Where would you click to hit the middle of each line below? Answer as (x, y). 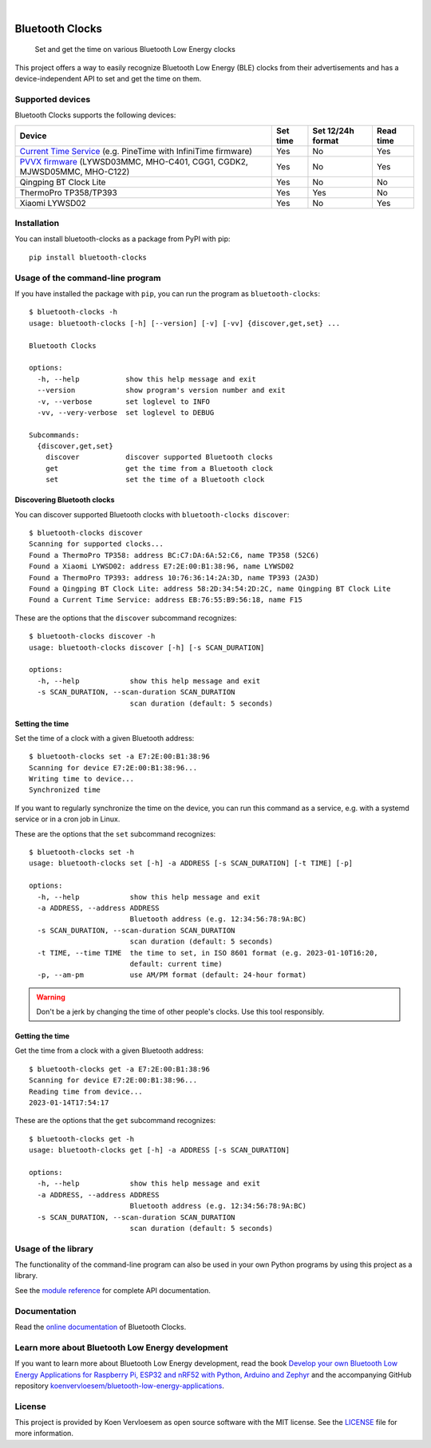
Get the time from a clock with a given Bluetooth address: (109, 1050)
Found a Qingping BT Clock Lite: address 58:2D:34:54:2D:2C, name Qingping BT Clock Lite (210, 588)
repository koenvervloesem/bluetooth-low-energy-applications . (120, 1386)
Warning (51, 997)
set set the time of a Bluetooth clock (155, 480)
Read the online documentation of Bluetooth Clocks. (101, 1327)
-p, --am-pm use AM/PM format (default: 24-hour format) (172, 975)
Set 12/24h (333, 130)
